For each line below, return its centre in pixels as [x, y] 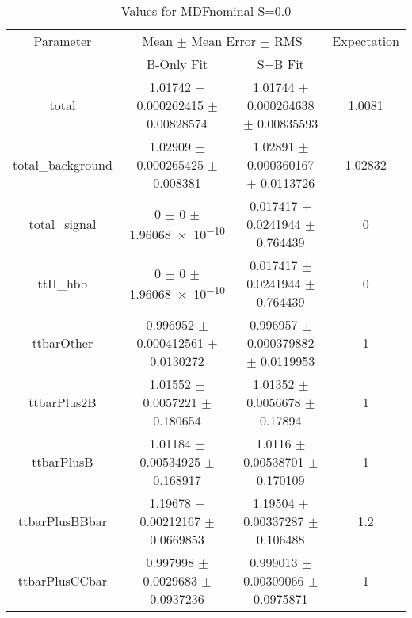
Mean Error [224, 41]
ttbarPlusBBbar [62, 521]
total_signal [63, 224]
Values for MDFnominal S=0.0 [206, 11]
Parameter [63, 41]
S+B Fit [280, 64]
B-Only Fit [177, 64]
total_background [63, 164]
